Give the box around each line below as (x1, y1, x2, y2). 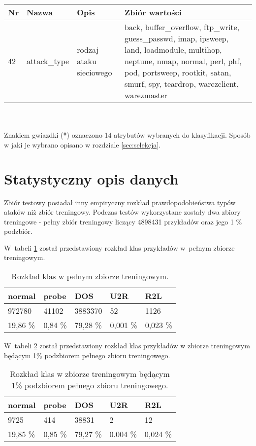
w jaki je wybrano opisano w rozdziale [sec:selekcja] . (4, 139, 161, 149)
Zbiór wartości (125, 6, 182, 18)
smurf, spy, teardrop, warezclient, (125, 78, 239, 89)
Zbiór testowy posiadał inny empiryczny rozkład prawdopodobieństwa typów (4, 197, 236, 207)
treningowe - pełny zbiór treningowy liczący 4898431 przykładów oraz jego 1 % (4, 216, 242, 226)
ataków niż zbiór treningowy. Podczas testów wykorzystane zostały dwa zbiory (4, 207, 241, 217)
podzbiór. (4, 226, 32, 236)
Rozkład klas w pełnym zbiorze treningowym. (11, 270, 169, 282)
